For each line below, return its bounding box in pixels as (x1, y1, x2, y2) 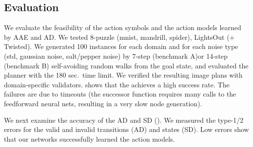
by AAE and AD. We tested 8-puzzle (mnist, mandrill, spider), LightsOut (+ (4, 32, 235, 42)
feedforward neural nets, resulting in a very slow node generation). (4, 98, 202, 108)
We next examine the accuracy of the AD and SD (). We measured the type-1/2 (4, 114, 244, 125)
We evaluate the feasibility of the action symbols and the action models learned (4, 22, 241, 33)
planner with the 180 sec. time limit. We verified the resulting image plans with (4, 70, 243, 80)
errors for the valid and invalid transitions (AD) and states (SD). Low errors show (4, 124, 249, 134)
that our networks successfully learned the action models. (4, 133, 175, 144)
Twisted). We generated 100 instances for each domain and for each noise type (4, 41, 238, 51)
